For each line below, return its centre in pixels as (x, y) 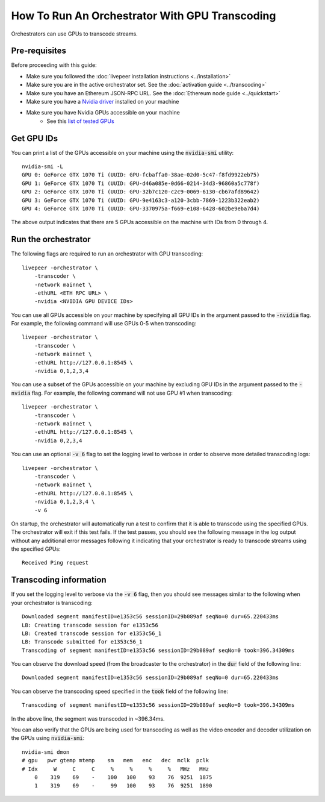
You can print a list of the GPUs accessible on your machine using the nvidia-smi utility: (122, 152)
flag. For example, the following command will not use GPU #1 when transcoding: (132, 393)
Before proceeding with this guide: (54, 65)
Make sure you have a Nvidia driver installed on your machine (103, 102)
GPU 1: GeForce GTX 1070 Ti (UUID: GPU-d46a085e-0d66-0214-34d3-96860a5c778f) (141, 183)
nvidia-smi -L (42, 167)
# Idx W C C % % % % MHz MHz (116, 769)
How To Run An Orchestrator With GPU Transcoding (144, 16)
